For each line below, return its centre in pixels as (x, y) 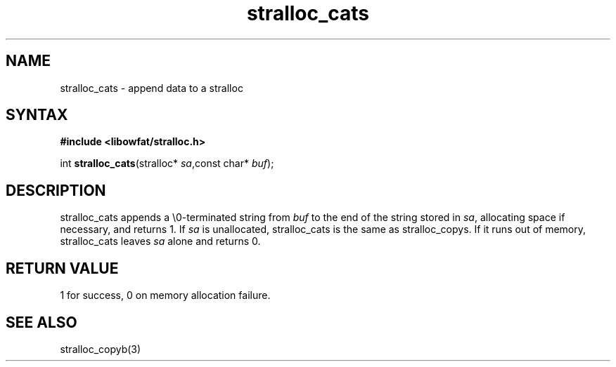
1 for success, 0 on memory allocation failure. (165, 295)
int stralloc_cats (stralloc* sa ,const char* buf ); (167, 164)
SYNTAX (37, 115)
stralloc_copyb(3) (101, 349)
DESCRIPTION (56, 190)
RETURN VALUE (62, 268)
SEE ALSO (41, 322)
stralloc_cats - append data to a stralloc (152, 88)
